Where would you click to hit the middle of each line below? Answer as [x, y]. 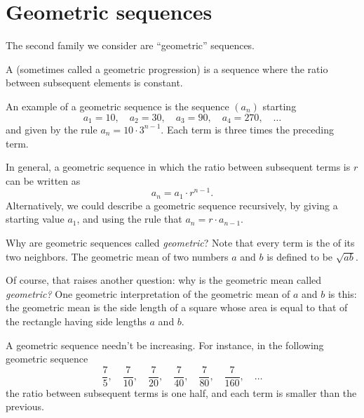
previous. [25, 406]
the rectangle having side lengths [76, 321]
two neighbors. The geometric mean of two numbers [117, 256]
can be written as [43, 180]
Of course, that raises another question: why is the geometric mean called [164, 280]
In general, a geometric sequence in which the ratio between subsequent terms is [178, 167]
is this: [342, 293]
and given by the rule [52, 129]
